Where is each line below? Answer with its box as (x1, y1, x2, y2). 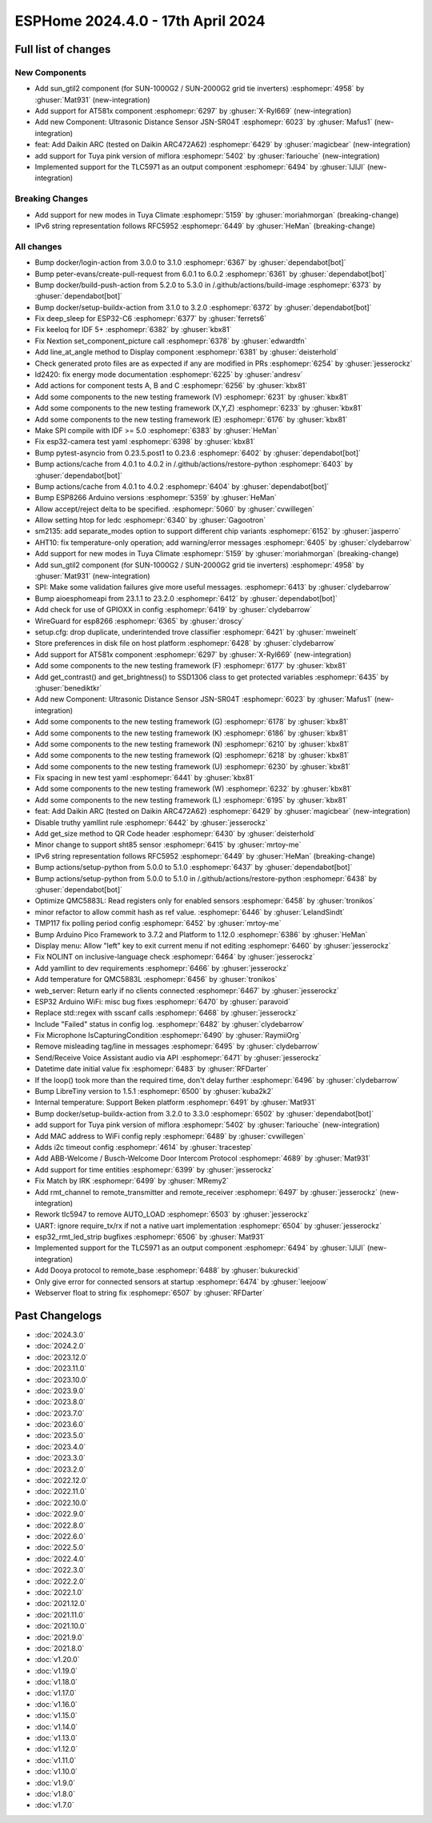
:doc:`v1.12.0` (34, 1745, 78, 1754)
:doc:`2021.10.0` (34, 1621, 87, 1631)
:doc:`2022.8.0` (34, 1521, 86, 1530)
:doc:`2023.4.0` (34, 1441, 86, 1452)
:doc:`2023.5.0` (34, 1431, 86, 1440)
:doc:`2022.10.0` (34, 1497, 89, 1508)
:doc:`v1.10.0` (34, 1767, 78, 1777)
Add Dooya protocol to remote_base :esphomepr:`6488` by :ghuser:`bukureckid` (34, 1265, 300, 1276)
